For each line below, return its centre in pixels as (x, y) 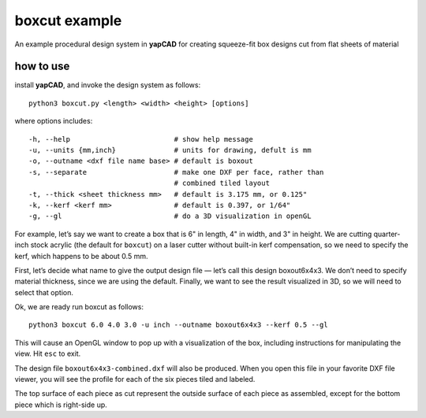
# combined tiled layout (222, 183)
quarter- (387, 234)
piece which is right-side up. (61, 405)
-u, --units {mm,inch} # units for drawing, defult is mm (170, 150)
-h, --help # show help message (141, 139)
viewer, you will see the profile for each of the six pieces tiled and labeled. (135, 379)
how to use (42, 67)
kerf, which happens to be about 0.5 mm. (81, 256)
